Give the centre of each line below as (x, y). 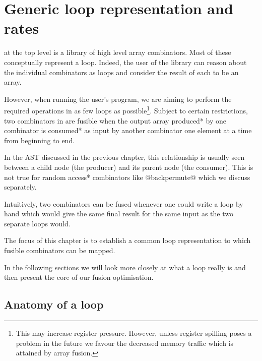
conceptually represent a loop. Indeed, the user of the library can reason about (125, 62)
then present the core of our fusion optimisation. (79, 277)
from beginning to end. (40, 140)
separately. (20, 187)
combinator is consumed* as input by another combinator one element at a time (128, 130)
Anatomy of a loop (54, 304)
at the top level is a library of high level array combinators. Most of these (118, 52)
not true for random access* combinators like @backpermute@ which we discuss (127, 177)
